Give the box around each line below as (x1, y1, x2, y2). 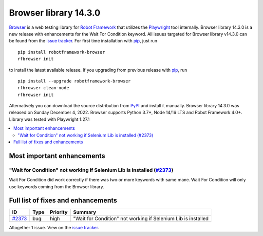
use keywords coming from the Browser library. (9, 183, 104, 190)
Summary (73, 209, 96, 216)
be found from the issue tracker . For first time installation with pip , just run (9, 38, 158, 44)
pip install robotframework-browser (18, 49, 105, 55)
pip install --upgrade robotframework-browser (18, 78, 131, 84)
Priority (50, 209, 68, 216)
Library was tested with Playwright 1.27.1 (9, 116, 90, 122)
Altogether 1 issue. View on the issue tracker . (9, 225, 99, 231)
